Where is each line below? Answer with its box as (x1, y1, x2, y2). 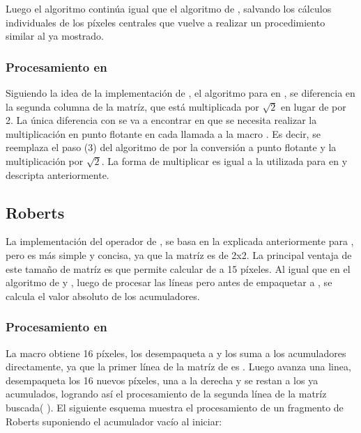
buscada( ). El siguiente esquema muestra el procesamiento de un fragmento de (6, 400, 344, 414)
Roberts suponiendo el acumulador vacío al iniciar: (6, 414, 222, 428)
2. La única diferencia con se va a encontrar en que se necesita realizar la (6, 113, 317, 127)
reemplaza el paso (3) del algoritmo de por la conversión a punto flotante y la (6, 140, 337, 155)
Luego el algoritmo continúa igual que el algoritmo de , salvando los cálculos (6, 1, 332, 15)
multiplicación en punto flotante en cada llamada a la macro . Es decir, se (6, 126, 321, 141)
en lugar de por (280, 99, 346, 113)
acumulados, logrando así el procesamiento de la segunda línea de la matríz (6, 386, 327, 401)
